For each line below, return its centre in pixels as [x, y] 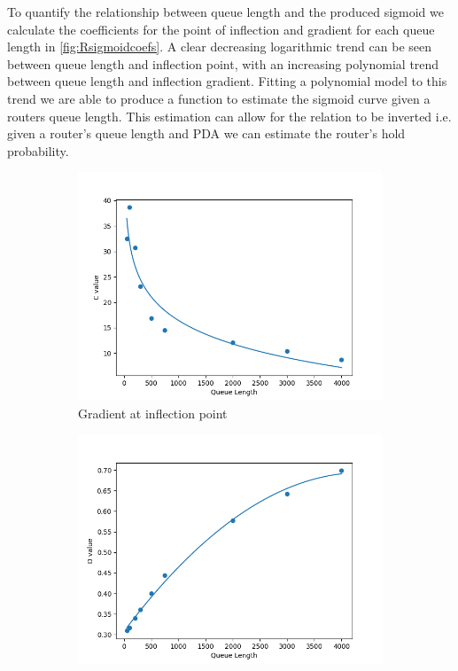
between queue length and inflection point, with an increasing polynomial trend [223, 63]
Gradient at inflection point [153, 413]
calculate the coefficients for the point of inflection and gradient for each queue [221, 29]
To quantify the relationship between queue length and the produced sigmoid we [225, 12]
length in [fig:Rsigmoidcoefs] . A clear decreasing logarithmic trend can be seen [219, 47]
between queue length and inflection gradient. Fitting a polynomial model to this [227, 81]
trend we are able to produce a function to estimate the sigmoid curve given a [219, 98]
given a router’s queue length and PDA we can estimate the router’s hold [206, 133]
